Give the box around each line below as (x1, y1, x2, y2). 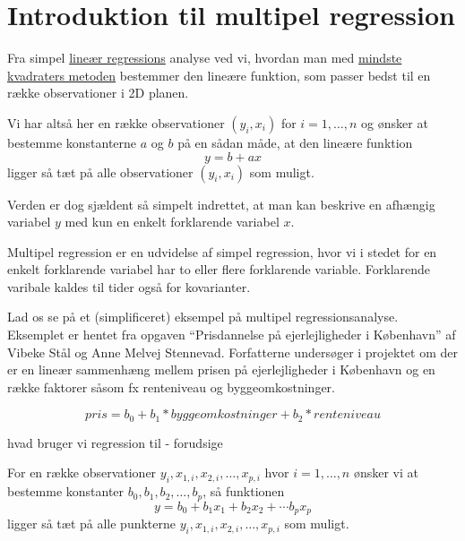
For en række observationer (7, 463, 157, 482)
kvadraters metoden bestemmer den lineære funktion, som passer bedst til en (7, 65, 431, 84)
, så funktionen (202, 482, 285, 501)
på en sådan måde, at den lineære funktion (177, 133, 413, 151)
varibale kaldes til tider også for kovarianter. (7, 277, 251, 296)
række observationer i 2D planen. (7, 83, 189, 102)
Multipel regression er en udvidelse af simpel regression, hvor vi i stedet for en (7, 242, 437, 261)
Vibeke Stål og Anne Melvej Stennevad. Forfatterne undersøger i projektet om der (7, 342, 458, 361)
